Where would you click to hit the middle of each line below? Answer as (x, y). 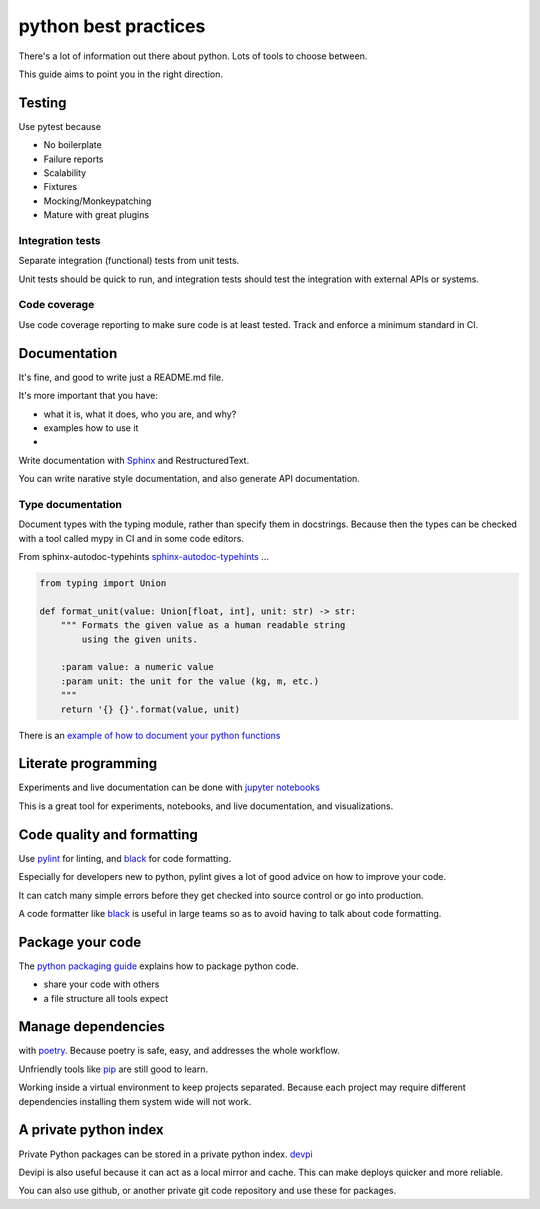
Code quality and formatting (108, 834)
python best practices (112, 26)
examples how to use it (91, 427)
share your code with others (101, 984)
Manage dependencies (91, 1026)
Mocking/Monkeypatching (97, 201)
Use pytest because (60, 126)
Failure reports (73, 159)
